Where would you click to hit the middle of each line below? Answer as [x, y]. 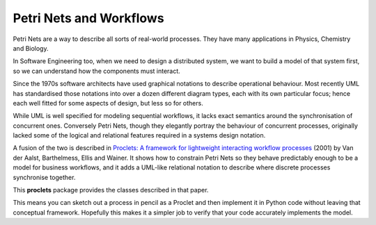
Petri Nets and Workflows [88, 18]
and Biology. [31, 48]
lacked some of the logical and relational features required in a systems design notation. [139, 135]
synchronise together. [44, 177]
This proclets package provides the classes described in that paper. [111, 190]
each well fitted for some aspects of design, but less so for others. [108, 103]
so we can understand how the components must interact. [96, 71]
